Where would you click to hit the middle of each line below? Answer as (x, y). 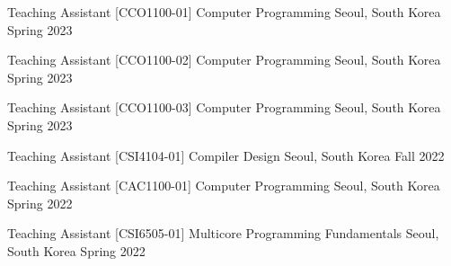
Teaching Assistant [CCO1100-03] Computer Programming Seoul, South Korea (224, 107)
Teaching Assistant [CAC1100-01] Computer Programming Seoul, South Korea (224, 186)
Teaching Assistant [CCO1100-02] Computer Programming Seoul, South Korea (224, 60)
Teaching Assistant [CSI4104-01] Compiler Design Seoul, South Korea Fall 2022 (226, 155)
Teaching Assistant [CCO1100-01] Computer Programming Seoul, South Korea (224, 12)
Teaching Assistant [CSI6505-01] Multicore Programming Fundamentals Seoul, (223, 233)
